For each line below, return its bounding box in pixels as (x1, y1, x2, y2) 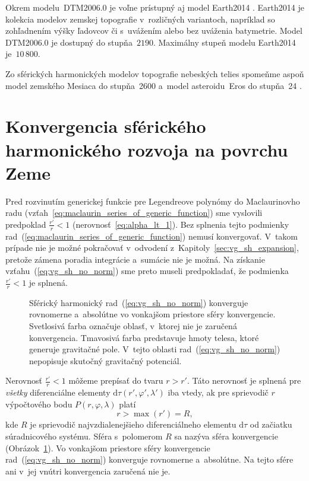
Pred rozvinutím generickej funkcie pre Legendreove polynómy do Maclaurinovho (5, 195, 300, 207)
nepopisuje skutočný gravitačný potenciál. (29, 354, 182, 367)
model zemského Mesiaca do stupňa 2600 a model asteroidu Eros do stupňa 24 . (5, 79, 302, 91)
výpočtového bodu (5, 397, 72, 410)
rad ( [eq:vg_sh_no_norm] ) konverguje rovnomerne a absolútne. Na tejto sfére (5, 453, 294, 466)
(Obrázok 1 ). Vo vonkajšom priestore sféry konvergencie (5, 441, 210, 454)
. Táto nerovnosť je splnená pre (187, 374, 301, 387)
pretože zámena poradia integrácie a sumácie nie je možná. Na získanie (5, 253, 265, 265)
